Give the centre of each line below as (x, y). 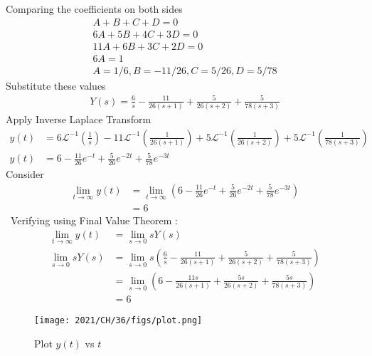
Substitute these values (56, 85)
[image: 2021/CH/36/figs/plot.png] (118, 321)
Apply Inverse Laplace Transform (79, 119)
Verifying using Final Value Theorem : (94, 220)
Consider (25, 174)
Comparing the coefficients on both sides (94, 9)
